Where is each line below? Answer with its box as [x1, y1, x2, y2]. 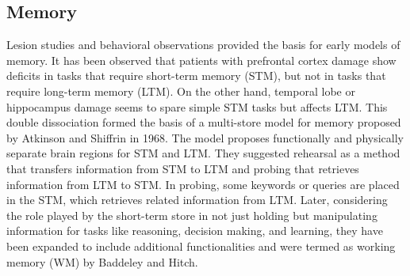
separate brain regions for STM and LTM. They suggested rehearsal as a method [6, 145, 400, 161]
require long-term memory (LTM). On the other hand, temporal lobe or [6, 82, 355, 99]
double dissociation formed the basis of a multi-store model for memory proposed [6, 114, 401, 130]
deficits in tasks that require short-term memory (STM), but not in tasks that [6, 67, 386, 84]
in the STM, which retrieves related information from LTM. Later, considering [6, 191, 388, 208]
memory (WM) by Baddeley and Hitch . [6, 253, 198, 270]
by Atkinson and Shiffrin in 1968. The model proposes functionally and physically [6, 129, 404, 146]
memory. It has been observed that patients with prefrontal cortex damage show [6, 51, 397, 68]
